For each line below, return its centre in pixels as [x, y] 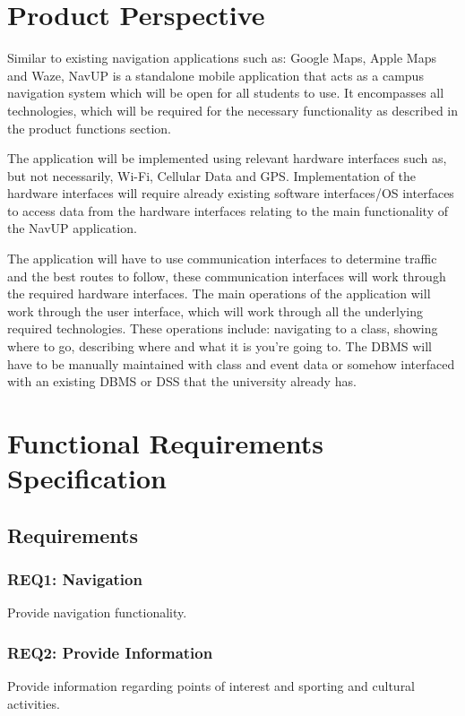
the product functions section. [89, 128]
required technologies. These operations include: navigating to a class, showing [223, 328]
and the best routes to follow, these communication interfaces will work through [227, 276]
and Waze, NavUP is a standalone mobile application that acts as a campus [215, 75]
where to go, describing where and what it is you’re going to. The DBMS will [220, 346]
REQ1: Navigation [75, 579]
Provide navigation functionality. [97, 612]
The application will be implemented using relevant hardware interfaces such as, [227, 158]
